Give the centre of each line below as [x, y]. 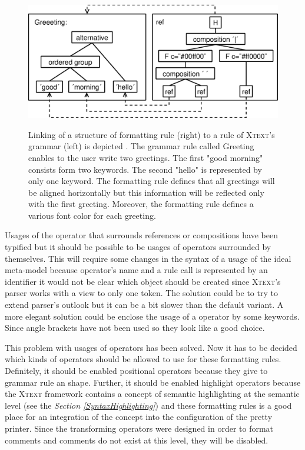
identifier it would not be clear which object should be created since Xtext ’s [143, 281]
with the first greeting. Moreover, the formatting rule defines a [141, 204]
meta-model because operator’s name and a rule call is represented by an [136, 270]
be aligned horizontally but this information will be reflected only [146, 192]
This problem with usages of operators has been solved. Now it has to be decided [151, 347]
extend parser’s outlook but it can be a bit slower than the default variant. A [144, 305]
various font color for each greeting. [92, 215]
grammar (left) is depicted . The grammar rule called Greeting [141, 146]
